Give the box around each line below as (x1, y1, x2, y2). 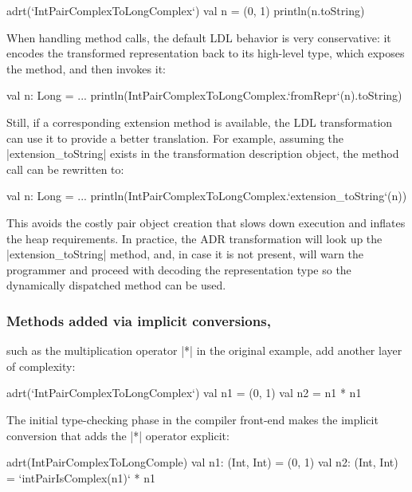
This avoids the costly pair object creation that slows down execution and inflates (6, 214, 406, 230)
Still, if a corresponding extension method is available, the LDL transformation (6, 113, 393, 130)
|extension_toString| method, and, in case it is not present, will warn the (6, 246, 364, 262)
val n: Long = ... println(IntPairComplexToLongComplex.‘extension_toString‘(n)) (6, 187, 407, 204)
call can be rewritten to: (6, 160, 124, 177)
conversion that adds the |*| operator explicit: (6, 427, 230, 443)
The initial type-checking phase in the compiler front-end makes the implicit (6, 411, 379, 427)
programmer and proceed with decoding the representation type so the (6, 261, 351, 277)
